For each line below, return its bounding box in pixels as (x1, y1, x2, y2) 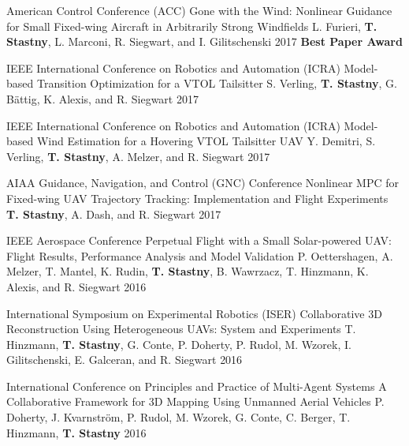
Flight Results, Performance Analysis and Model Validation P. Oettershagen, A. (6, 247, 393, 264)
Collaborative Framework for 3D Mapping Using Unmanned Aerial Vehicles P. (6, 393, 385, 410)
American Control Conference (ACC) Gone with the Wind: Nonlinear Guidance (6, 2, 392, 18)
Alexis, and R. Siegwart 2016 (6, 278, 147, 294)
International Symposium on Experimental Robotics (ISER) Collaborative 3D (6, 305, 382, 321)
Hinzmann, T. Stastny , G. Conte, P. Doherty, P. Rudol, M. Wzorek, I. (6, 335, 351, 352)
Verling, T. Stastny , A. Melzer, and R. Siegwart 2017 (6, 148, 270, 164)
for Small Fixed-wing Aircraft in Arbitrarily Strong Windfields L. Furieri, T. (6, 17, 377, 34)
